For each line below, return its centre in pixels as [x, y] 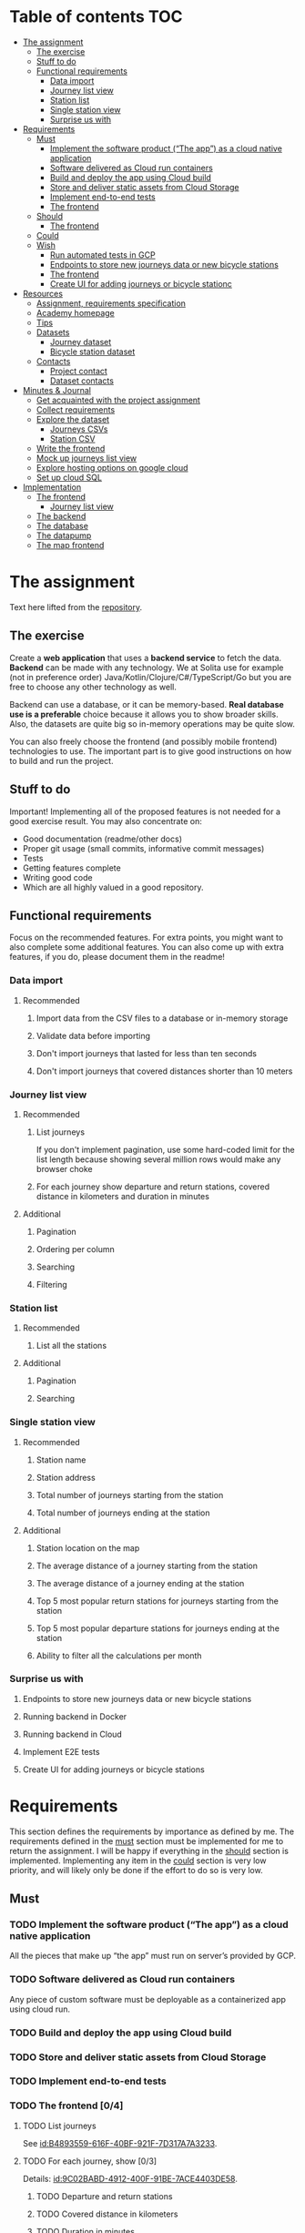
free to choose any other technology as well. [93, 687]
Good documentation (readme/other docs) [102, 839]
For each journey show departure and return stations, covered [153, 1187]
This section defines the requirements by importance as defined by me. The [152, 1831]
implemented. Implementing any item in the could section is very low [138, 1861]
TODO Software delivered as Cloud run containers [122, 1980]
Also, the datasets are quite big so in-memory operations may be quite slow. [152, 724]
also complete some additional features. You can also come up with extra [147, 947]
